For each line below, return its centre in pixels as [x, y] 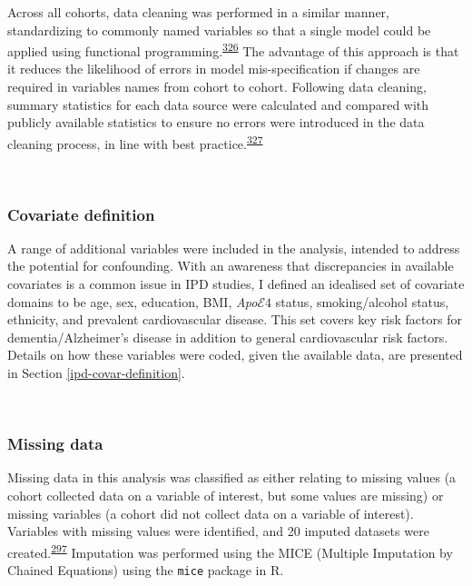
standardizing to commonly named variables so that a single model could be [219, 30]
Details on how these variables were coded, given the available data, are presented [235, 355]
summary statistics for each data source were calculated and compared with [218, 104]
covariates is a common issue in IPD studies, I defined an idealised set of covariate [236, 284]
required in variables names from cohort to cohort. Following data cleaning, [217, 87]
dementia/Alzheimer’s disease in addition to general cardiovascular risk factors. [228, 337]
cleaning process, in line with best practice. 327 [135, 142]
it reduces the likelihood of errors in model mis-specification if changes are [214, 69]
